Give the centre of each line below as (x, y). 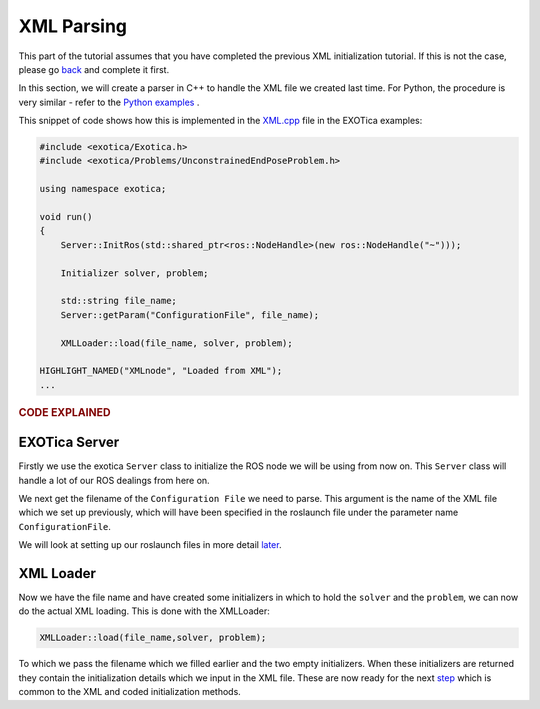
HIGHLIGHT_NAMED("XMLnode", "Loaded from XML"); (161, 371)
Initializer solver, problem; (134, 273)
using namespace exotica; (103, 189)
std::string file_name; (118, 301)
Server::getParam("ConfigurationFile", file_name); (190, 314)
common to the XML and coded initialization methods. (130, 692)
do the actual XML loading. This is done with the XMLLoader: (144, 611)
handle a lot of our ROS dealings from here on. (114, 480)
